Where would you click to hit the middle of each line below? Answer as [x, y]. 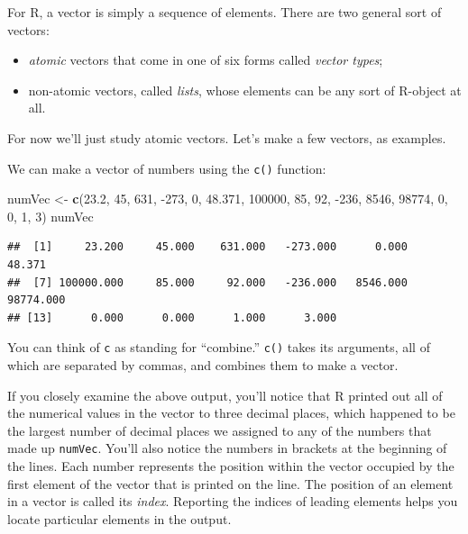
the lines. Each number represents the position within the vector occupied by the [231, 466]
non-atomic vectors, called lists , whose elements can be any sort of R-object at [245, 90]
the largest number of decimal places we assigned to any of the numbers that [220, 430]
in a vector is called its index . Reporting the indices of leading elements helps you [233, 501]
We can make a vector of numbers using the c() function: [167, 168]
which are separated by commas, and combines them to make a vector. [203, 365]
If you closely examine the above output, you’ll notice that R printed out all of [225, 395]
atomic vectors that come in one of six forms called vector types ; [206, 60]
